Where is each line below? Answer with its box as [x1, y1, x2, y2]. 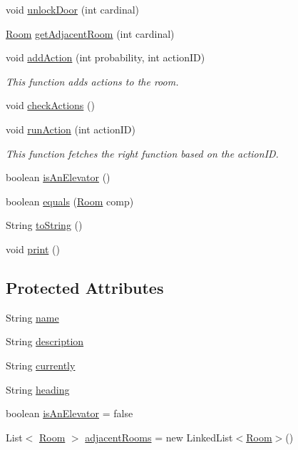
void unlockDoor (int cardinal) [6, 2, 140, 16]
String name [6, 310, 59, 324]
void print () [6, 241, 60, 256]
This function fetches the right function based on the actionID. [6, 145, 279, 160]
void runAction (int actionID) [6, 121, 135, 136]
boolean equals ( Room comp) [6, 193, 134, 208]
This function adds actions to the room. [6, 73, 179, 88]
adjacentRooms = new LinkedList [85, 429, 233, 444]
